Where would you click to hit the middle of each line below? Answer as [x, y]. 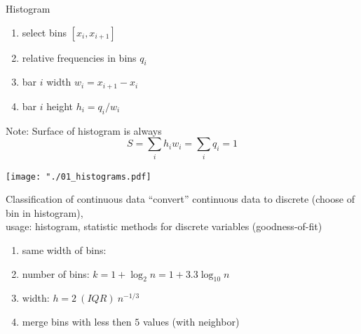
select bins [44, 32]
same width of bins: [64, 250]
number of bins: [56, 273]
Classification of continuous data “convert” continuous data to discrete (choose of [180, 199]
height [60, 106]
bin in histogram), [45, 212]
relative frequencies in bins [79, 57]
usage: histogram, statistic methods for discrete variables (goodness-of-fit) [164, 226]
